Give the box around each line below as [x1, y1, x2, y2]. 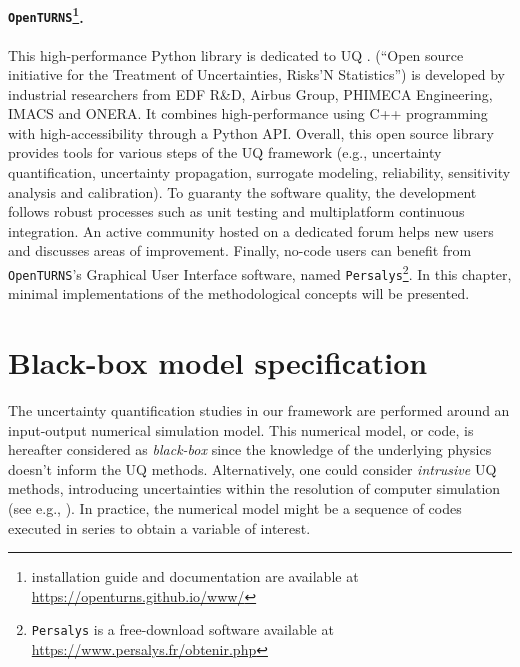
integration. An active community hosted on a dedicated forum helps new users [8, 220, 494, 241]
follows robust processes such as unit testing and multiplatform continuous [8, 201, 465, 222]
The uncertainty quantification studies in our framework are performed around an [8, 400, 510, 421]
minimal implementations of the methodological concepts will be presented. [8, 283, 470, 304]
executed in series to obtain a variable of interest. [8, 517, 311, 538]
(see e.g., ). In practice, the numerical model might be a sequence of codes [8, 498, 462, 519]
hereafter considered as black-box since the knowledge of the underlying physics [8, 439, 492, 460]
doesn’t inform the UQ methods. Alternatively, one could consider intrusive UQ [8, 458, 497, 479]
